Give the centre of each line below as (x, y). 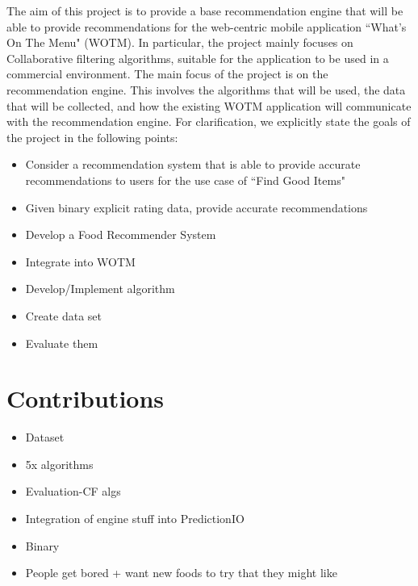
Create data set (64, 315)
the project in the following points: (92, 137)
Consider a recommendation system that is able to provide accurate (193, 164)
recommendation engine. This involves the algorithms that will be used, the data (206, 89)
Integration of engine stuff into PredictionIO (135, 518)
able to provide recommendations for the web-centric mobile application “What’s (207, 26)
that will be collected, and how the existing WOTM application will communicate (209, 105)
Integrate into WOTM (80, 261)
